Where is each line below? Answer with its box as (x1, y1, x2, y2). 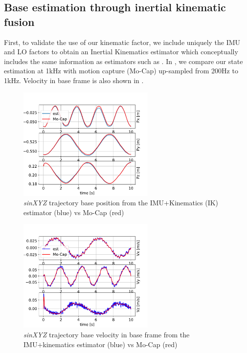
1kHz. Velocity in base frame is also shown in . (4, 75, 144, 85)
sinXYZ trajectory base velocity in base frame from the (23, 329, 190, 339)
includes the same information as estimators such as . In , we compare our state (4, 56, 243, 66)
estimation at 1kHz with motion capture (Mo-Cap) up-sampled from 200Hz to (4, 66, 238, 76)
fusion (4, 14, 35, 29)
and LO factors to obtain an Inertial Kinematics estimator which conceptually (4, 46, 238, 57)
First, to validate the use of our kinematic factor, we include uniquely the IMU (4, 37, 241, 47)
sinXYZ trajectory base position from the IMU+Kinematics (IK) (23, 198, 219, 208)
